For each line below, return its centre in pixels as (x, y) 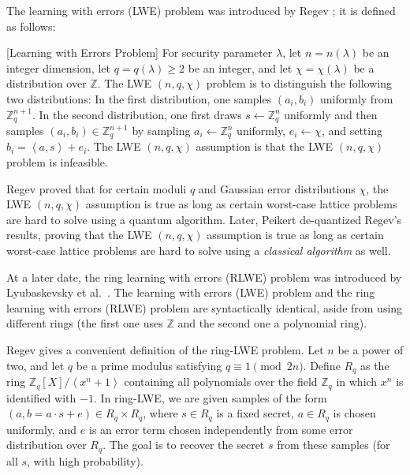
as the (375, 365)
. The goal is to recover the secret (184, 445)
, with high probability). (85, 460)
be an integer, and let (240, 67)
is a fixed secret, (255, 413)
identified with (41, 397)
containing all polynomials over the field (221, 381)
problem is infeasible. (57, 162)
